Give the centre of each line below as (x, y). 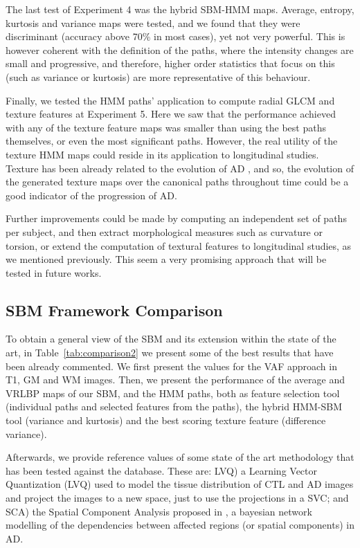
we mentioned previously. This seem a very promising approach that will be (166, 259)
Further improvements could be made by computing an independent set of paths (176, 218)
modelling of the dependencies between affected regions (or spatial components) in (180, 525)
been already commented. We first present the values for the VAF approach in (171, 366)
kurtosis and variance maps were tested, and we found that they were (153, 22)
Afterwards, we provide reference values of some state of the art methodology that (180, 457)
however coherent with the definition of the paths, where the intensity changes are (180, 49)
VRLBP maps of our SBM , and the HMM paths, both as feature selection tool (173, 393)
